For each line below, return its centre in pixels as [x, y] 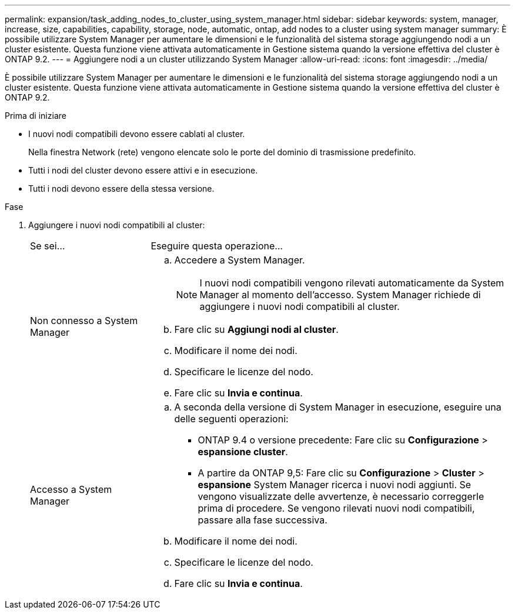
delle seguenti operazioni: [231, 419]
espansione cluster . [243, 452]
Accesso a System [71, 489]
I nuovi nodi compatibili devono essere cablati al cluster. [137, 134]
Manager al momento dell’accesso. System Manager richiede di [340, 295]
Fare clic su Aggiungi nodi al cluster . [256, 329]
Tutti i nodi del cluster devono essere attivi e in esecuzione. [143, 170]
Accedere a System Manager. [240, 260]
